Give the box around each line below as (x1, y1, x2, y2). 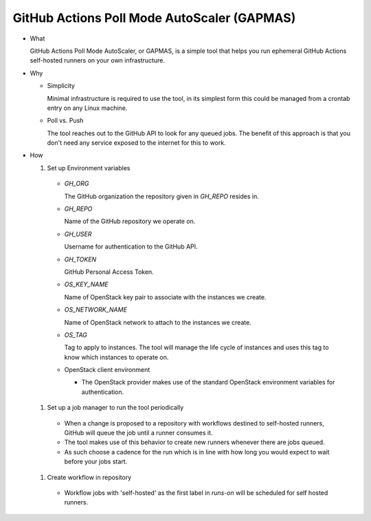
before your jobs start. (64, 457, 128, 466)
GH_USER (64, 230, 92, 238)
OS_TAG (64, 330, 87, 339)
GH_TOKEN (64, 255, 97, 264)
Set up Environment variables (47, 163, 131, 172)
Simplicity (47, 82, 76, 90)
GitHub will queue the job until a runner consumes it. (64, 429, 213, 437)
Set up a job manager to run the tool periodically (47, 404, 184, 412)
